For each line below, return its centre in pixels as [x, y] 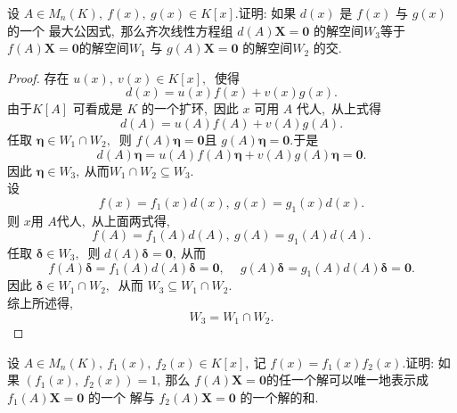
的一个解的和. [279, 396]
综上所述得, [40, 302]
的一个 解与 [122, 396]
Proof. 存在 [38, 77]
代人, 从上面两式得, [113, 220]
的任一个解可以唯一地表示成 [347, 380]
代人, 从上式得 [339, 108]
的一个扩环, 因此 [190, 108]
